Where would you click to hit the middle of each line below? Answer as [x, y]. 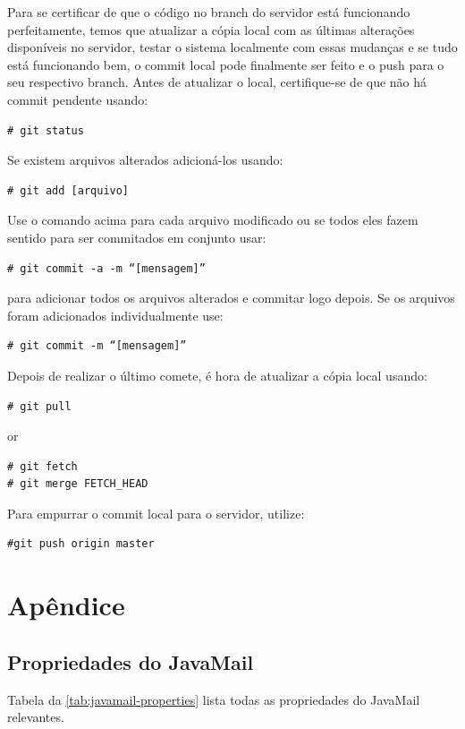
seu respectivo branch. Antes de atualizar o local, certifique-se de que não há [217, 82]
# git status [46, 130]
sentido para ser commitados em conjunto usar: [137, 237]
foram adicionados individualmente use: [115, 315]
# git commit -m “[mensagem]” [97, 346]
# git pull [39, 406]
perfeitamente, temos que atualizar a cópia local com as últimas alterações [211, 29]
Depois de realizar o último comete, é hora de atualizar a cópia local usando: [217, 375]
